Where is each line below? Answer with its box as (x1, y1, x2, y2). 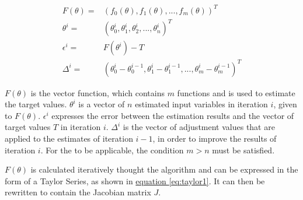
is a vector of (78, 98, 125, 110)
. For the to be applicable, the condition (40, 143, 184, 156)
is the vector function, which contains (30, 86, 165, 99)
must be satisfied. (212, 143, 275, 156)
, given (273, 98, 297, 110)
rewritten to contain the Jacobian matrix (5, 186, 151, 198)
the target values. (5, 98, 67, 110)
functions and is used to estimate (177, 86, 295, 99)
